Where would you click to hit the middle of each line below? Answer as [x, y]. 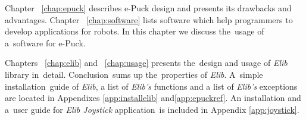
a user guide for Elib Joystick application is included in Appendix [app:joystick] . [152, 109]
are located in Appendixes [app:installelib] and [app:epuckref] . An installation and [153, 98]
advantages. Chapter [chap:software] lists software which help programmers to [149, 19]
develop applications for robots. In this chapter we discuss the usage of [135, 31]
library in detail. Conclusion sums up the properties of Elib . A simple [134, 74]
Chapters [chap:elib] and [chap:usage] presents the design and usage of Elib [146, 63]
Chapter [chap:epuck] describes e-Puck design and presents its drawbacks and [148, 8]
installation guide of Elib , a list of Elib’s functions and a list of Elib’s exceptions [151, 86]
